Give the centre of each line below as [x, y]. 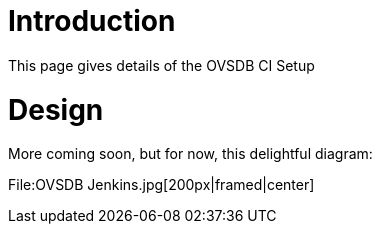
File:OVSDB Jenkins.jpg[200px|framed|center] [161, 185]
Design [56, 109]
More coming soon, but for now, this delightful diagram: [190, 154]
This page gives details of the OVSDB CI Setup [161, 65]
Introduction [92, 21]
